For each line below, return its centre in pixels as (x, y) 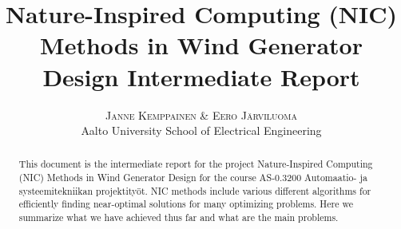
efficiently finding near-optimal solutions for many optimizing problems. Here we (186, 204)
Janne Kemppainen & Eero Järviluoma (201, 114)
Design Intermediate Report (201, 76)
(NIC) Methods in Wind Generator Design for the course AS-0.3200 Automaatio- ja (193, 178)
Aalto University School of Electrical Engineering (201, 130)
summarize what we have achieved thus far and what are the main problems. (179, 217)
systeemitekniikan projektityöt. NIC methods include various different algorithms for (195, 190)
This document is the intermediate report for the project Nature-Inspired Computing (196, 164)
